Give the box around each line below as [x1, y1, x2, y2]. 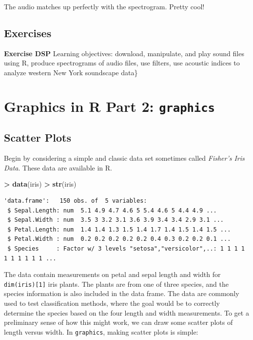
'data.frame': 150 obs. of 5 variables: [4, 197, 147, 205]
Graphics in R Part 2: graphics [4, 96, 215, 116]
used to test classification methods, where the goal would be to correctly [4, 298, 220, 308]
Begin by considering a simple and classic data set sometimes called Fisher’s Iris [4, 153, 245, 163]
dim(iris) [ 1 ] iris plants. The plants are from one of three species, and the [4, 278, 229, 289]
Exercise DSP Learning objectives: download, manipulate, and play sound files [4, 48, 244, 58]
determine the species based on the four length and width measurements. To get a [4, 307, 249, 318]
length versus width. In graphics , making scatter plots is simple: [4, 326, 198, 337]
